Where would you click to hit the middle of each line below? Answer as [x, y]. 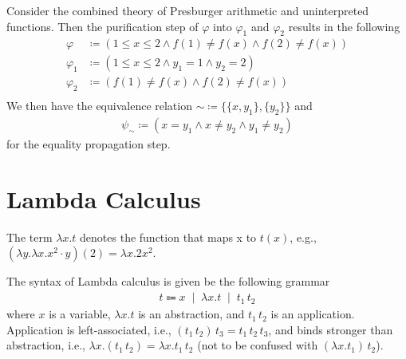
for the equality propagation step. [89, 144]
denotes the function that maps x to [168, 237]
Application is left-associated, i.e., [89, 329]
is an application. [313, 314]
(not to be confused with [258, 345]
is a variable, [80, 314]
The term [30, 237]
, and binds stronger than [331, 329]
